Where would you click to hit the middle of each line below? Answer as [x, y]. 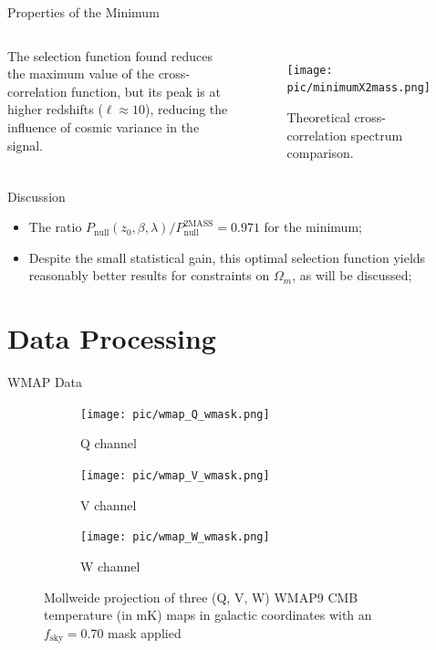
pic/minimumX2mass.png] [359, 88]
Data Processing [112, 338]
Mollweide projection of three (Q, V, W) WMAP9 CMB [201, 597]
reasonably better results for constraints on [149, 275]
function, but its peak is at [146, 91]
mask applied [145, 632]
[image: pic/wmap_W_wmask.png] [175, 537]
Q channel [109, 443]
